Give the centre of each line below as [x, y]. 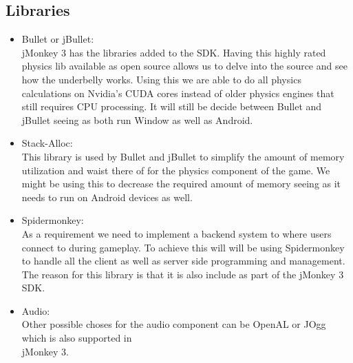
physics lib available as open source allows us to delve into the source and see [184, 66]
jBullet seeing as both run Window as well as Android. [137, 120]
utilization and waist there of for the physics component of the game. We [176, 170]
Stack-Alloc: [47, 143]
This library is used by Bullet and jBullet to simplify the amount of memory [183, 156]
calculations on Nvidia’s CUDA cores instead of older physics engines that [178, 93]
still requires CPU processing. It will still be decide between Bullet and [172, 106]
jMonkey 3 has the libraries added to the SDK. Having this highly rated [174, 52]
